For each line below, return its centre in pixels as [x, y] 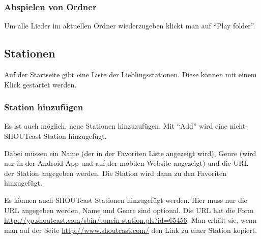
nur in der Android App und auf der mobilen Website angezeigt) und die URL [126, 163]
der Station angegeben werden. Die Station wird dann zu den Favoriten [115, 173]
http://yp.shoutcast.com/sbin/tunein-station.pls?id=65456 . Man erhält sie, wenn [130, 220]
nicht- [239, 126]
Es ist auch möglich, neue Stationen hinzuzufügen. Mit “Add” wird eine [116, 126]
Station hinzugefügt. [75, 136]
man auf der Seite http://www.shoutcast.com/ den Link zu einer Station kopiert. [131, 230]
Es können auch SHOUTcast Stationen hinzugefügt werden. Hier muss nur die [126, 200]
